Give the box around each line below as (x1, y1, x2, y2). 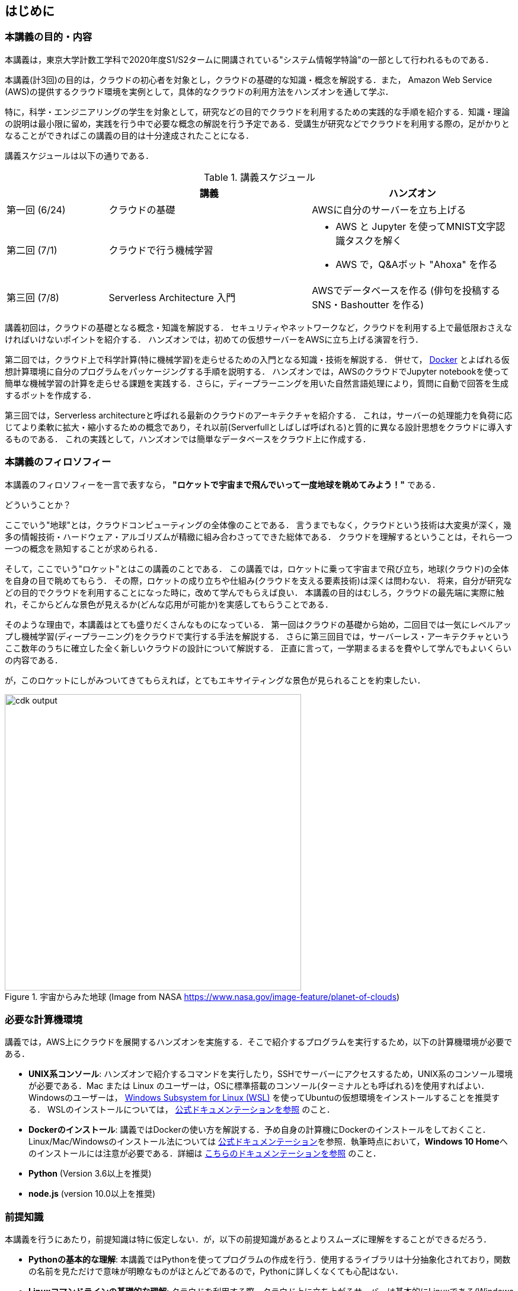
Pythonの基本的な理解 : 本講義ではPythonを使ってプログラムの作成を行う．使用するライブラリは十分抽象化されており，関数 (28, 1254, 511, 1265)
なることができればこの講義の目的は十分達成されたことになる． (5, 130, 254, 140)
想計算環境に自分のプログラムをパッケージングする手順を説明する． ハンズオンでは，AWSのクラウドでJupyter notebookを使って (5, 366, 509, 376)
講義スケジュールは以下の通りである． (5, 150, 154, 161)
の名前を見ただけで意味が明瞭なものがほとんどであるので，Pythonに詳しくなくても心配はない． (28, 1266, 404, 1277)
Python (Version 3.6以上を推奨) (28, 1168, 152, 1179)
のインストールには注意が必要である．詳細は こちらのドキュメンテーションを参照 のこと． (28, 1148, 381, 1159)
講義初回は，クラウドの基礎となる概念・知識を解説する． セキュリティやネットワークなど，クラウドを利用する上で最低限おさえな (5, 322, 512, 333)
